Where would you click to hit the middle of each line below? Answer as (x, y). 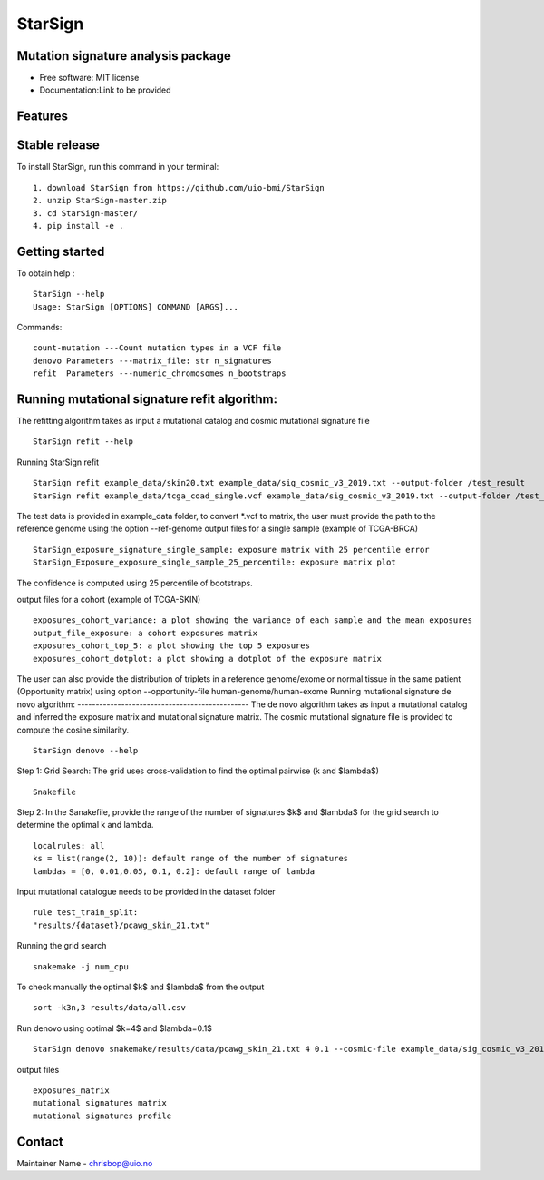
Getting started (61, 251)
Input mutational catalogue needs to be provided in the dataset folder (146, 892)
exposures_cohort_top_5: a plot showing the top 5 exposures (171, 646)
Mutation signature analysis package (124, 56)
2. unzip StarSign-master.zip (100, 201)
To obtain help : (46, 273)
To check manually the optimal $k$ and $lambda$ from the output (141, 987)
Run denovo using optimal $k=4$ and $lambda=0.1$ (115, 1028)
